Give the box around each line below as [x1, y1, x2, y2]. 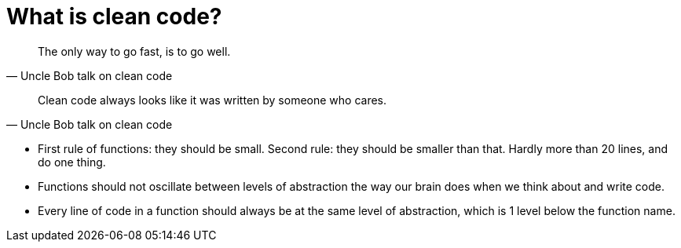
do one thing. [38, 155, 106, 169]
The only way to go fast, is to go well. [38, 44, 231, 58]
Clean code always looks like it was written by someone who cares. [38, 93, 387, 107]
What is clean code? [6, 3, 222, 30]
